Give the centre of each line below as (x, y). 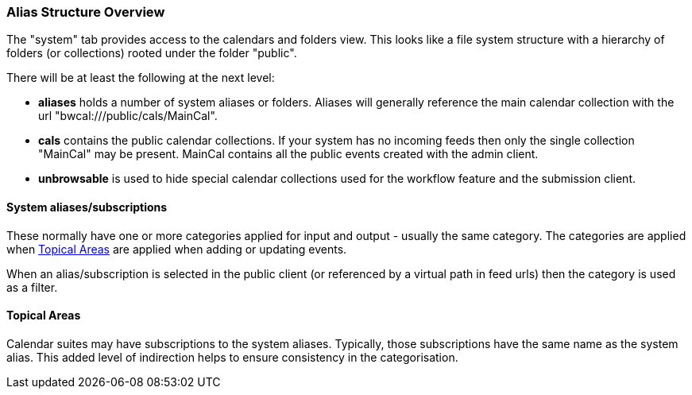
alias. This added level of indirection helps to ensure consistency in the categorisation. (232, 357)
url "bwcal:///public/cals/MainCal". (128, 116)
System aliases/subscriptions (87, 207)
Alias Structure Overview (86, 12)
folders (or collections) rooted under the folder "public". (152, 53)
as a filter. (32, 287)
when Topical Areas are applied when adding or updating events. (177, 249)
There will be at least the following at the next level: (141, 78)
